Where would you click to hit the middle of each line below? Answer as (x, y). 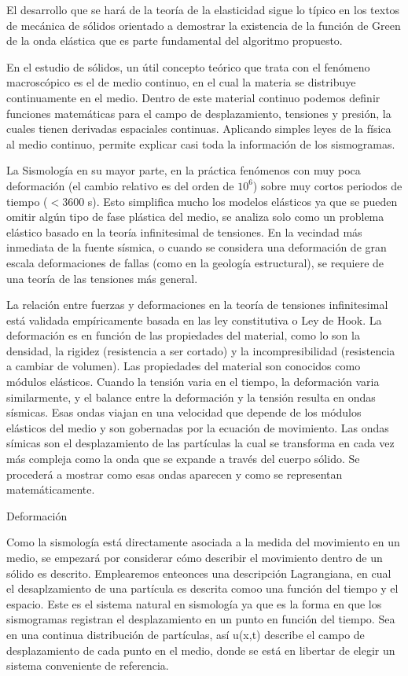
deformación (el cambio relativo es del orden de (120, 185)
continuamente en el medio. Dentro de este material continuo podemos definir (193, 97)
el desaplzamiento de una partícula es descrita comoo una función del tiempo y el (202, 588)
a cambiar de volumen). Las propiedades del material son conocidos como (184, 366)
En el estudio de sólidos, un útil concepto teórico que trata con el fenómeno (188, 66)
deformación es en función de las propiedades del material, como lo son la (183, 335)
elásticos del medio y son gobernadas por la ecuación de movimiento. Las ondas (198, 427)
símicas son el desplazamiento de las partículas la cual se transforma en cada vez (200, 443)
